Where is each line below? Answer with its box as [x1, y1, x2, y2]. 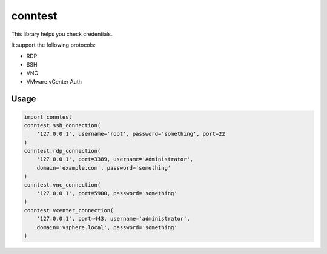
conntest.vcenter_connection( [24, 207, 114, 213]
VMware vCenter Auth [26, 78, 82, 85]
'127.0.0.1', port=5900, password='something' [36, 190, 178, 197]
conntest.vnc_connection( [24, 181, 101, 188]
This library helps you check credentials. [11, 30, 113, 38]
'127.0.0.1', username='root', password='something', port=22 [36, 130, 225, 138]
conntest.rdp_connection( [24, 147, 101, 155]
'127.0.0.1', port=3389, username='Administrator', [36, 156, 194, 163]
